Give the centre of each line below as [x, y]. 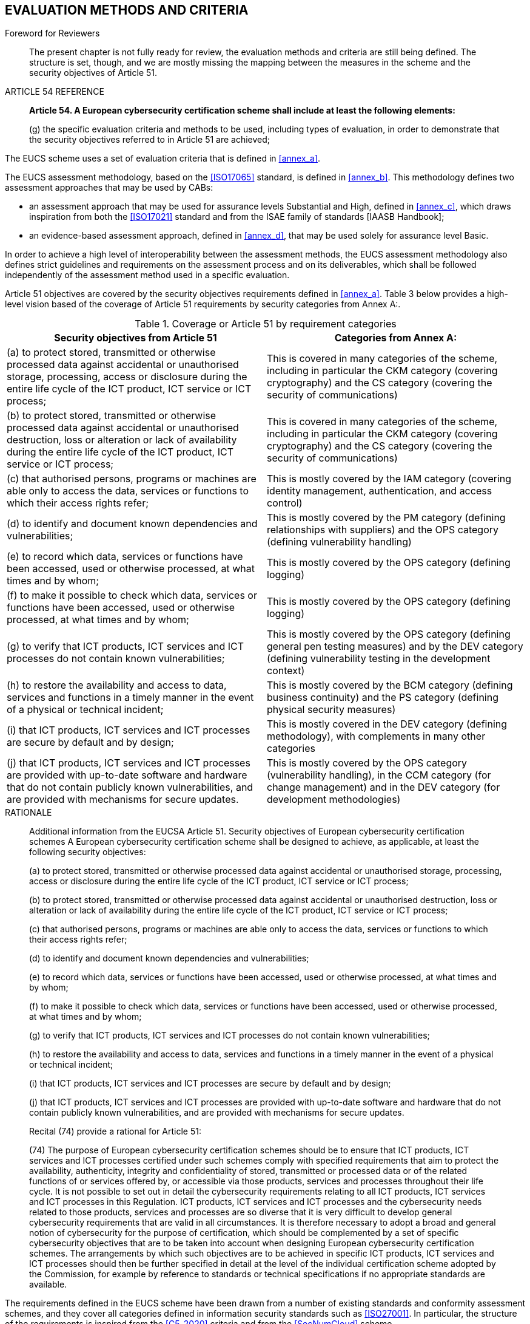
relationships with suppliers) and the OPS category [383, 530]
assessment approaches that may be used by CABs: [109, 188]
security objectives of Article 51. [93, 73]
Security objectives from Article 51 [136, 338]
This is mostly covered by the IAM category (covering [389, 479]
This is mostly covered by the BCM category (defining [390, 685]
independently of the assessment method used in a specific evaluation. [147, 275]
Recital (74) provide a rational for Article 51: [115, 1131]
